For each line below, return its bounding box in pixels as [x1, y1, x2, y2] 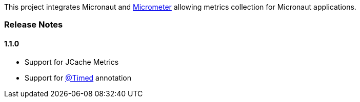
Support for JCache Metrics [25, 57, 119, 66]
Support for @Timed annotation [25, 73, 132, 82]
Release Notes [4, 19, 63, 30]
